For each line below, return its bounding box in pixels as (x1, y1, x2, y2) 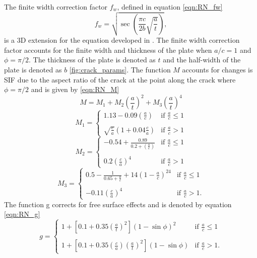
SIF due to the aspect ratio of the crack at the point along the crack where (4, 74, 236, 84)
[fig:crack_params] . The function (69, 64, 171, 75)
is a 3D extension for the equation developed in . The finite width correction (4, 35, 240, 45)
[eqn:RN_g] (4, 209, 40, 219)
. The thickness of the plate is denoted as (29, 54, 156, 65)
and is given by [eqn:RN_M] (31, 84, 119, 95)
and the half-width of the (163, 54, 241, 65)
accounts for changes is (182, 64, 253, 75)
